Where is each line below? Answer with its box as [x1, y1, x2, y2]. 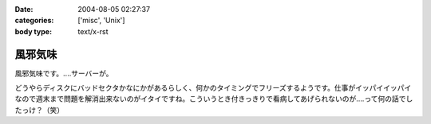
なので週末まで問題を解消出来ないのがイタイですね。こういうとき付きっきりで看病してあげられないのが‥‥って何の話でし [14, 94, 413, 103]
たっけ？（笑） [14, 105, 64, 114]
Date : [14, 5, 34, 14]
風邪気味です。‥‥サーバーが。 [14, 68, 113, 78]
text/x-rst [77, 26, 109, 36]
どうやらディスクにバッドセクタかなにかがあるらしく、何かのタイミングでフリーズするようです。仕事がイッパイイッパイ [14, 83, 412, 93]
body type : [14, 26, 52, 36]
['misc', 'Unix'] [77, 16, 125, 25]
